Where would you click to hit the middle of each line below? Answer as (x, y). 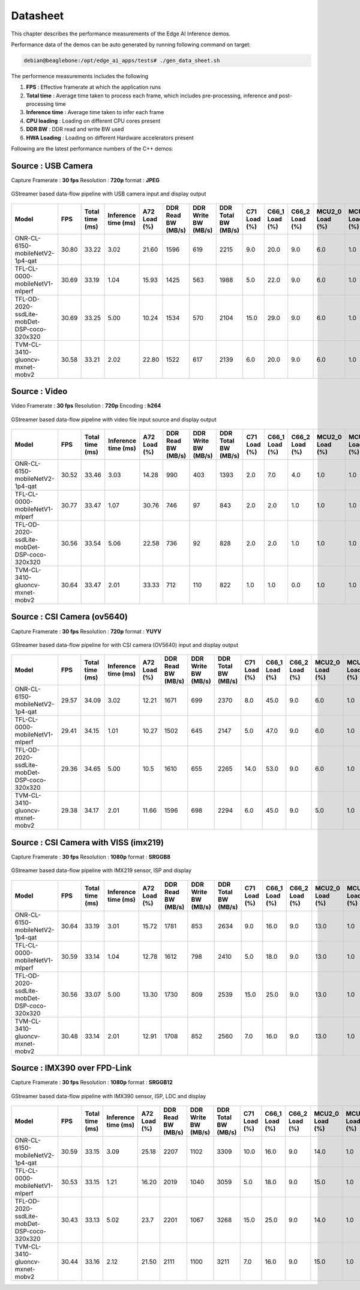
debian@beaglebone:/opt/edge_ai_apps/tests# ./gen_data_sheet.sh (122, 60)
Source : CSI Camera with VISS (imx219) (88, 842)
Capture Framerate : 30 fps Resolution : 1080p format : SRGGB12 (92, 1083)
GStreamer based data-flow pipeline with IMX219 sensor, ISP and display (101, 870)
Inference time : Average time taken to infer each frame (95, 112)
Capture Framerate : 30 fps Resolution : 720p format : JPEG (85, 180)
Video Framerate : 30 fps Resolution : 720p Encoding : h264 (86, 406)
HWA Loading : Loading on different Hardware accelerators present (110, 138)
